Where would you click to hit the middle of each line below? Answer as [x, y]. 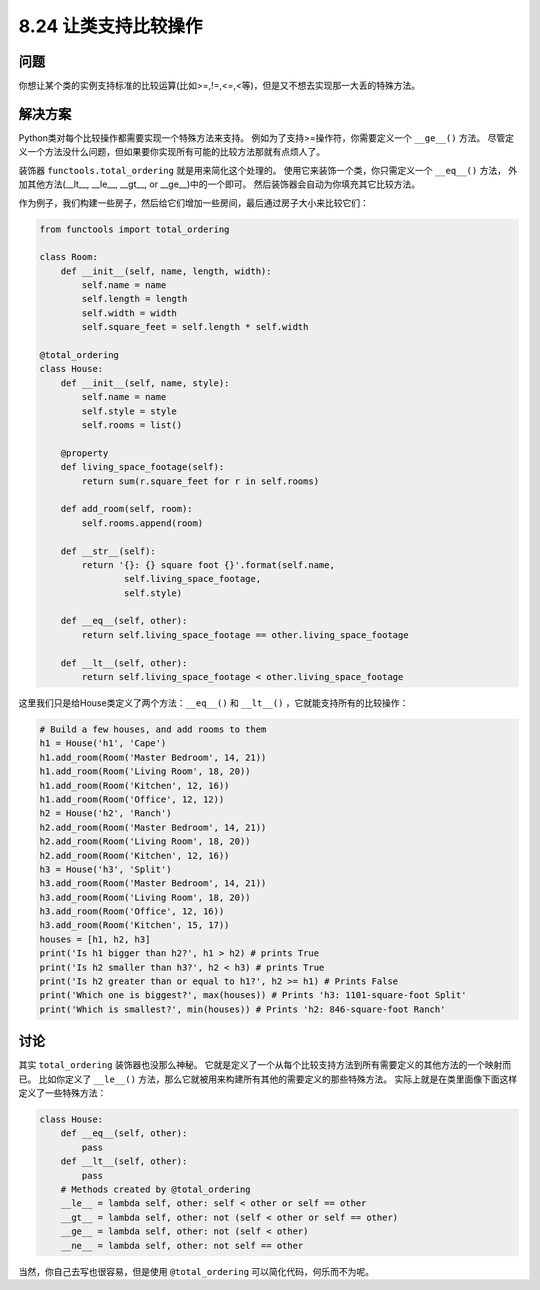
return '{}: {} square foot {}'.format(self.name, [208, 564]
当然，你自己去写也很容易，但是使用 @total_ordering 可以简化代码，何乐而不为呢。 [196, 1271]
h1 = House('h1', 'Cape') [103, 743]
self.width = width [129, 313]
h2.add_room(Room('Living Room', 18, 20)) [145, 841]
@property [84, 453]
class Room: [69, 257]
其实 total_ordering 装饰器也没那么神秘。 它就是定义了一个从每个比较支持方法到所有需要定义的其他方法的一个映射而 [265, 1065]
